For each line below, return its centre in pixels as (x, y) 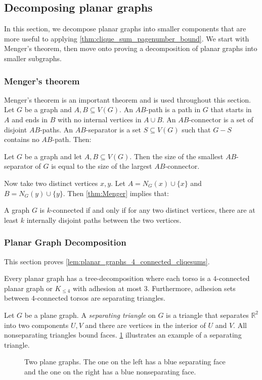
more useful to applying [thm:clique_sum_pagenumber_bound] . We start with (127, 38)
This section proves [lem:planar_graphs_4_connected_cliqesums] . (107, 261)
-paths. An (57, 129)
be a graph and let (53, 156)
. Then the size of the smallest (177, 156)
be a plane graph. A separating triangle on (90, 315)
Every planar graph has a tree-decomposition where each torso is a (107, 278)
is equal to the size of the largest (102, 166)
